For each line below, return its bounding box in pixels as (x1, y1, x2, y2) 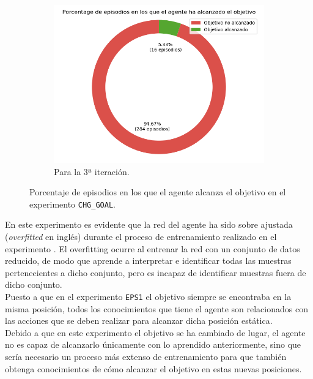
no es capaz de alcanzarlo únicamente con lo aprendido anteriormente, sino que (5, 338, 301, 351)
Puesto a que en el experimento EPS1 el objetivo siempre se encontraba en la (5, 290, 292, 302)
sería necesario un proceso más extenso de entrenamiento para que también (5, 350, 287, 363)
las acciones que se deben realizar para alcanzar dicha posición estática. (5, 314, 273, 327)
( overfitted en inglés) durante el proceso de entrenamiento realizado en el (5, 230, 277, 243)
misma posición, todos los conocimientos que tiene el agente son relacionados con (5, 302, 308, 315)
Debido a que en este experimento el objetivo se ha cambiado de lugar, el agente (5, 326, 306, 339)
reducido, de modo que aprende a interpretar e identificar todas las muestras (5, 254, 292, 267)
